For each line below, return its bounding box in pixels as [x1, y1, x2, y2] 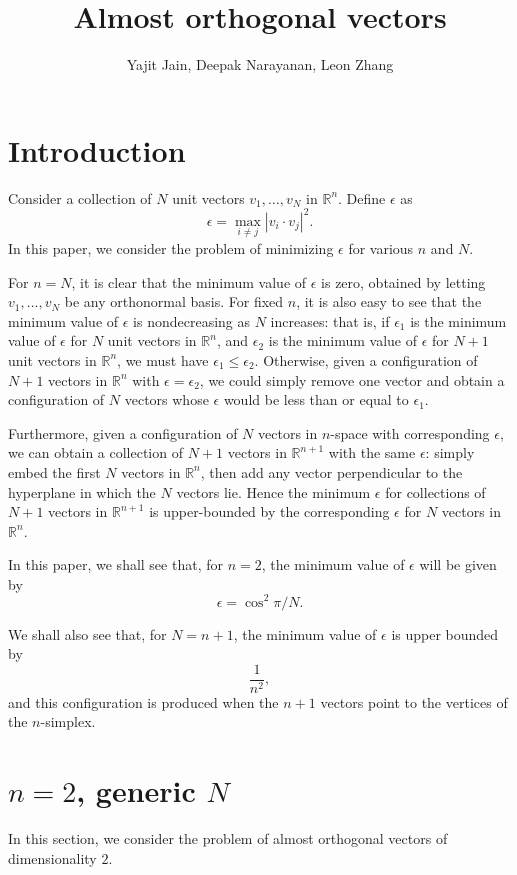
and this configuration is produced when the [8, 691, 279, 712]
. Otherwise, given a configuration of [254, 349, 478, 370]
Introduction [8, 129, 186, 170]
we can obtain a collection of [8, 442, 183, 463]
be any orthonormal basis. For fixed [64, 291, 284, 312]
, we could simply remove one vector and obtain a [199, 369, 505, 390]
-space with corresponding [330, 422, 490, 443]
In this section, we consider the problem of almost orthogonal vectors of [8, 828, 448, 849]
